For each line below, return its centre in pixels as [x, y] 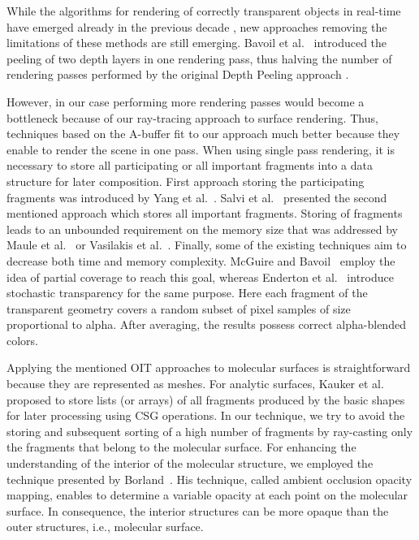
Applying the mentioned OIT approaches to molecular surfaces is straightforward [209, 367]
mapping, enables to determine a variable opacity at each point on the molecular [207, 495]
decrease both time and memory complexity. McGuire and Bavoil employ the [201, 260]
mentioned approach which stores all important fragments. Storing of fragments [205, 213]
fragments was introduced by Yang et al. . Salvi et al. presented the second [197, 197]
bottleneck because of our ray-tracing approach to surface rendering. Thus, [192, 117]
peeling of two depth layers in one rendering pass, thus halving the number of [199, 58]
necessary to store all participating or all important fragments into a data [190, 165]
